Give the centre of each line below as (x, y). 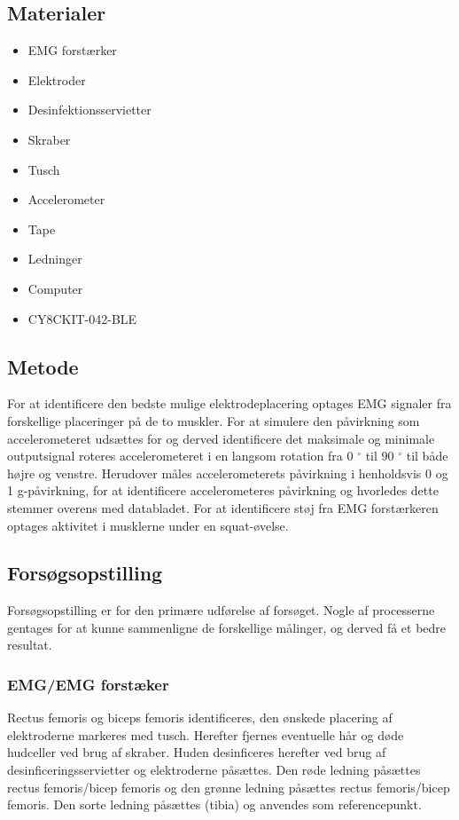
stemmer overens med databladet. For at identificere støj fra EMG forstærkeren (223, 507)
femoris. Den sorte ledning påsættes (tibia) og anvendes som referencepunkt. (214, 804)
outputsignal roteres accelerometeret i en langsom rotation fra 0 (180, 456)
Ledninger (55, 259)
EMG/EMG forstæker (88, 684)
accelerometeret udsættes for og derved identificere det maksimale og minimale (221, 438)
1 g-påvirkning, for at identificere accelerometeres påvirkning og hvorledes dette (223, 490)
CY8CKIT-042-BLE (82, 318)
